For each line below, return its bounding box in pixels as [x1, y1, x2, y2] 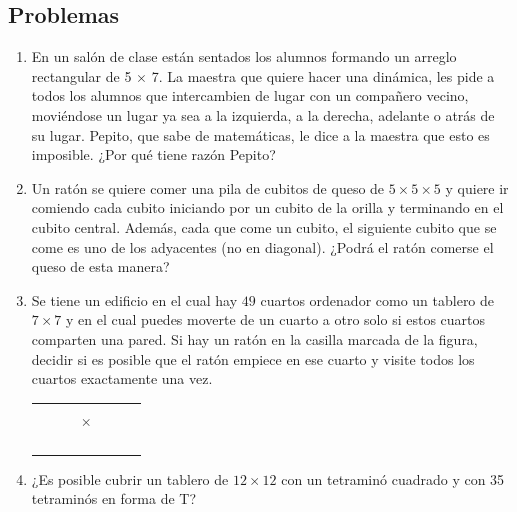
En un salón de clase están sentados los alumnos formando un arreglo [31, 46, 457, 67]
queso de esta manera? [31, 256, 170, 277]
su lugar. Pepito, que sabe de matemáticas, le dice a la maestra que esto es [31, 124, 490, 145]
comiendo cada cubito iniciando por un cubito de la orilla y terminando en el [31, 197, 504, 218]
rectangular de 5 [31, 65, 132, 86]
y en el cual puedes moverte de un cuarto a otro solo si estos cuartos [66, 309, 486, 330]
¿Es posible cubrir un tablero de [31, 468, 229, 489]
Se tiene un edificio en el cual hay [31, 289, 238, 310]
